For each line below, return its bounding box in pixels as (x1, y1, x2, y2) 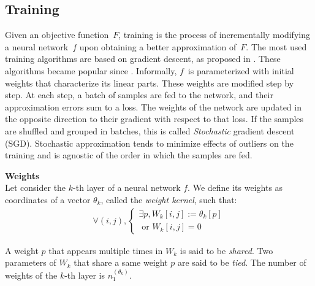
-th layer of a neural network (73, 181, 181, 194)
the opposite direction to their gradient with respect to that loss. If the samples (5, 112, 304, 125)
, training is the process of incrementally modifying (118, 28, 310, 41)
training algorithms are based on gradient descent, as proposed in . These (5, 52, 281, 65)
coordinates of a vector (5, 193, 91, 206)
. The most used (246, 40, 307, 53)
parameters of (5, 256, 56, 269)
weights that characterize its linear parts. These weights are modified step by (5, 76, 294, 89)
